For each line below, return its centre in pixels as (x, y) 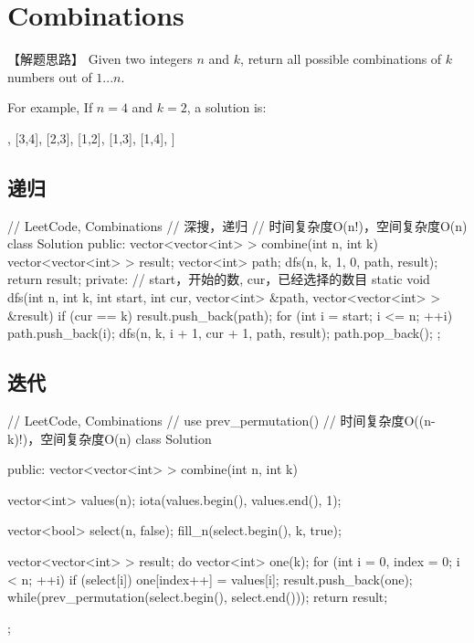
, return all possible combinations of (341, 59)
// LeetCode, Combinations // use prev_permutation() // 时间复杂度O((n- (221, 421)
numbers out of (50, 76)
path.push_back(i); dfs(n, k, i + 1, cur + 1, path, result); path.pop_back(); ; (224, 333)
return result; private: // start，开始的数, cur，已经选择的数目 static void (219, 279)
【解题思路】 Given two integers (100, 59)
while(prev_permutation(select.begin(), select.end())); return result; (198, 597)
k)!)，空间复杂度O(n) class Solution (110, 438)
